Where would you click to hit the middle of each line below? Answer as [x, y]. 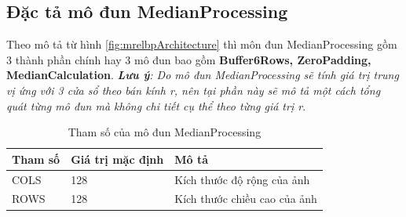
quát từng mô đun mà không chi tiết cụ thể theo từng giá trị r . [156, 105]
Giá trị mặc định [117, 159]
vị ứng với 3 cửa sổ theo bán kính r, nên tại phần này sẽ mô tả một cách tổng [194, 90]
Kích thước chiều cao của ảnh [246, 199]
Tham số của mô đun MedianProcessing [165, 132]
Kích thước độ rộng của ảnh [242, 179]
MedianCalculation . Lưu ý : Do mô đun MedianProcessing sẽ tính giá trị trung [203, 75]
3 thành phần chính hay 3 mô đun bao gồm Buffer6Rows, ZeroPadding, [189, 59]
